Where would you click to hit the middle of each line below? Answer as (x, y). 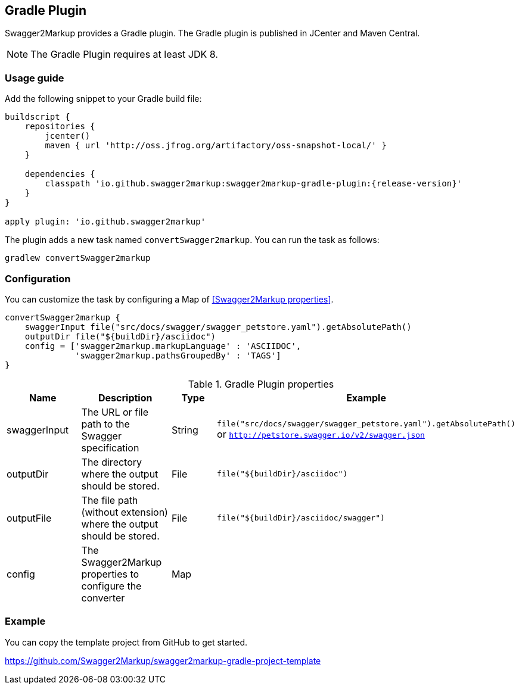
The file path (110, 500)
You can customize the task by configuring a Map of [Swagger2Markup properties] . (169, 299)
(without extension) (125, 512)
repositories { (60, 127)
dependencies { (60, 174)
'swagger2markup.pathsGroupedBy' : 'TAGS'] (178, 355)
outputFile (29, 518)
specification (110, 448)
